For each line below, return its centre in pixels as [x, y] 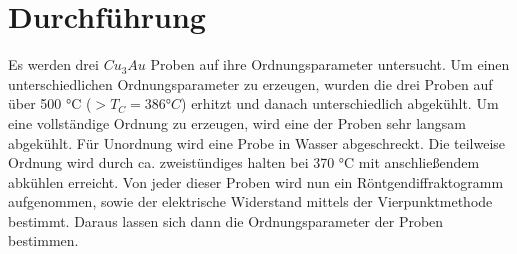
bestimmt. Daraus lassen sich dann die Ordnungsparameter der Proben [226, 220]
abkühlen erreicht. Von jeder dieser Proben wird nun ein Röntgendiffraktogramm [256, 181]
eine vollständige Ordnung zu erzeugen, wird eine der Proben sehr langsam [237, 122]
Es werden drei [53, 64]
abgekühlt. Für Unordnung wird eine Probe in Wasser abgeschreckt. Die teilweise [257, 142]
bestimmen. [43, 240]
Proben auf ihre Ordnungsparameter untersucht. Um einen [330, 64]
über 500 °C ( [50, 103]
